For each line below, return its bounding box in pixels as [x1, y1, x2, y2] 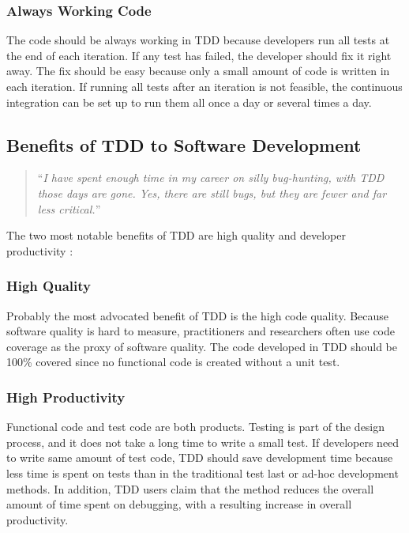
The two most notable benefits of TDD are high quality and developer [6, 227, 346, 244]
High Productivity [6, 387, 126, 406]
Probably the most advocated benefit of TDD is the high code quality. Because [6, 307, 389, 323]
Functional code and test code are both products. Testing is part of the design [6, 418, 385, 435]
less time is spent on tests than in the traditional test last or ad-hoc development [6, 464, 399, 481]
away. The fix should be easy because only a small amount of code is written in [6, 62, 390, 79]
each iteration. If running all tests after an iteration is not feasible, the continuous [6, 78, 403, 94]
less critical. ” [37, 200, 101, 217]
